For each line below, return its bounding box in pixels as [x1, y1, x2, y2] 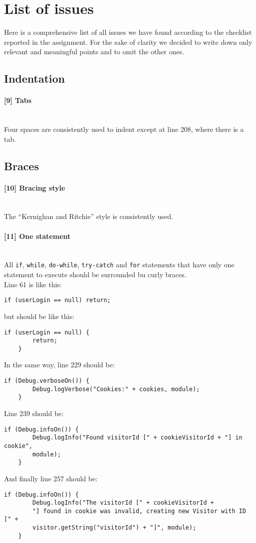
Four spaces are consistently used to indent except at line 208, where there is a [4, 124, 244, 134]
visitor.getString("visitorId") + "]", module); [32, 524, 196, 532]
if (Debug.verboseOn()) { [4, 377, 89, 385]
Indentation [4, 71, 65, 86]
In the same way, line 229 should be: [4, 359, 115, 370]
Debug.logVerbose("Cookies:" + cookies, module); [32, 385, 200, 393]
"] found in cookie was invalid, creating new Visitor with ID [32, 507, 246, 515]
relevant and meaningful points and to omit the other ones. [4, 46, 184, 57]
